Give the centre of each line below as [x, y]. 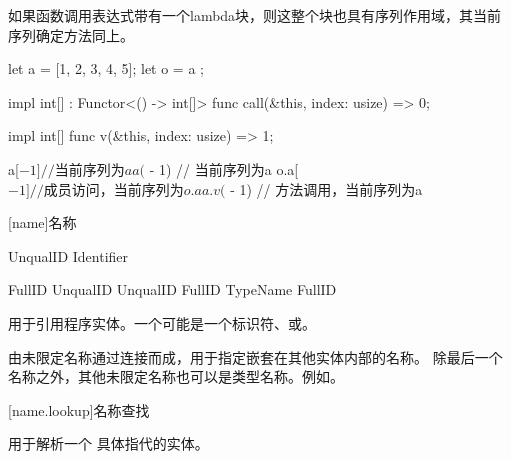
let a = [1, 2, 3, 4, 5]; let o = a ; [106, 68]
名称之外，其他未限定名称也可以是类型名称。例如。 [176, 376]
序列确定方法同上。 [71, 34]
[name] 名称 [42, 222]
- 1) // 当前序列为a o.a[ [224, 168]
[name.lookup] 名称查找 [79, 409]
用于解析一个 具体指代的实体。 [108, 443]
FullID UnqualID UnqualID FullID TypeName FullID [172, 289]
